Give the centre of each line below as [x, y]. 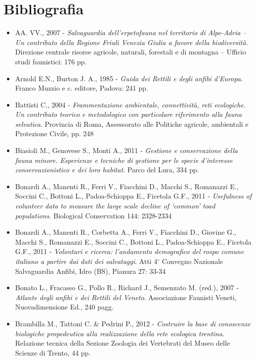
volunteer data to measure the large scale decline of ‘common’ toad [115, 206]
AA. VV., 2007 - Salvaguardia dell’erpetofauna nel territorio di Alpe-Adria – [131, 32]
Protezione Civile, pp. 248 [54, 133]
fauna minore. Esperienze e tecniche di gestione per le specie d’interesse [124, 160]
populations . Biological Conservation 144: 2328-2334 [93, 215]
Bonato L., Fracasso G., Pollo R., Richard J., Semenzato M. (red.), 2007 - [127, 287]
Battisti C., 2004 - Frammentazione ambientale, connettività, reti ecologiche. [130, 104]
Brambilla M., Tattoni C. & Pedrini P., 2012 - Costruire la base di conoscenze [133, 323]
